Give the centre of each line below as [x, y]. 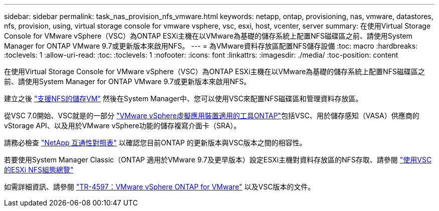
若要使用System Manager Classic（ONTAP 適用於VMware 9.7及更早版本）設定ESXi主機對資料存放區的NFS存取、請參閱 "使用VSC [218, 160]
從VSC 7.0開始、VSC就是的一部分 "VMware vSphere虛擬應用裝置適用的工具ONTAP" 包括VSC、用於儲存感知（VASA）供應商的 [212, 116]
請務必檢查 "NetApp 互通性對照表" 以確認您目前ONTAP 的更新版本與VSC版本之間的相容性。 [155, 143]
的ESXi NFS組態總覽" [39, 170]
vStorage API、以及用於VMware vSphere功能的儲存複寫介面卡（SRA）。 [123, 126]
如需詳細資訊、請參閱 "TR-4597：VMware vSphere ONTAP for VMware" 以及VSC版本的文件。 [160, 187]
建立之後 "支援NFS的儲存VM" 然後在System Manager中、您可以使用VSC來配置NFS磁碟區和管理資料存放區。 [183, 98]
